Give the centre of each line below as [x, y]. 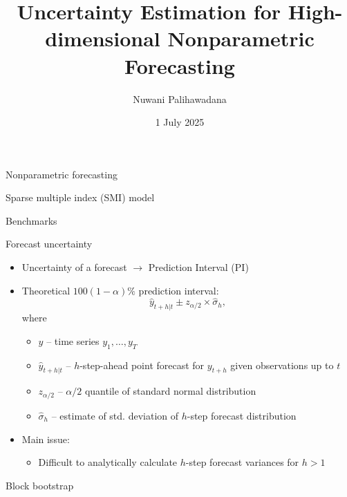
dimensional [103, 38]
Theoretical [46, 290]
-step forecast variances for [242, 462]
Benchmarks [31, 220]
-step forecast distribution [242, 415]
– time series [73, 340]
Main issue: [46, 439]
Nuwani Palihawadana [180, 99]
